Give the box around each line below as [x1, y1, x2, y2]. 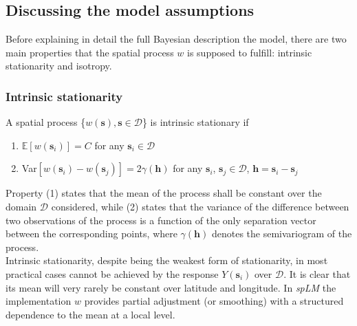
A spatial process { [6, 115, 86, 129]
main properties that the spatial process [6, 45, 174, 59]
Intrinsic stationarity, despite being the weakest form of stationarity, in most [6, 253, 328, 268]
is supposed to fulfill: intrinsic [187, 45, 312, 59]
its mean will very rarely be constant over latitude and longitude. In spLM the [6, 280, 336, 294]
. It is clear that [283, 266, 351, 281]
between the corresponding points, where [6, 226, 177, 241]
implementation [6, 294, 72, 308]
